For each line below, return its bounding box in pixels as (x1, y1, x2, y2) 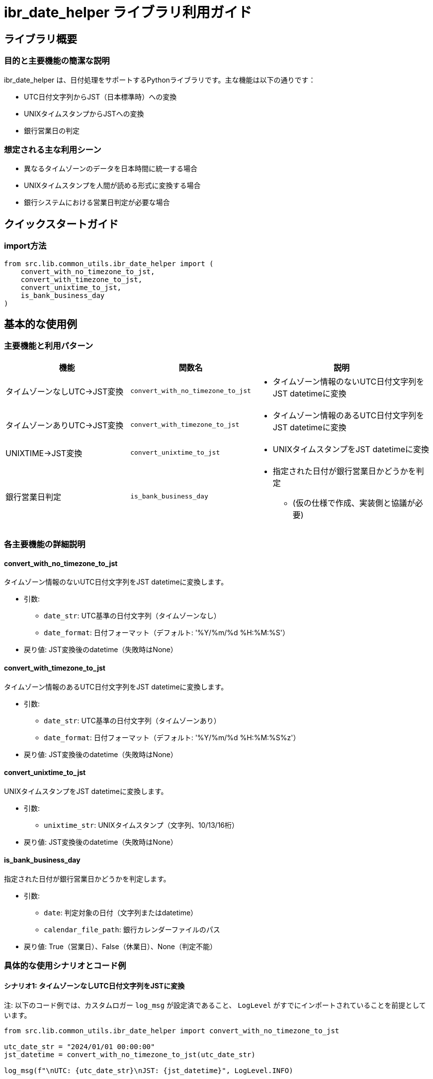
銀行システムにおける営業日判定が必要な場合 (24, 198, 170, 207)
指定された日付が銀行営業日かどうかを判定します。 (4, 874, 171, 883)
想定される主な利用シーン (4, 144, 101, 155)
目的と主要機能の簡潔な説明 (4, 56, 110, 66)
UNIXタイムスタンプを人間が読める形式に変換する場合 (24, 181, 201, 190)
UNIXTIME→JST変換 (5, 448, 83, 458)
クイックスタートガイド (4, 217, 119, 230)
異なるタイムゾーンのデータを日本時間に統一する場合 (24, 164, 198, 173)
